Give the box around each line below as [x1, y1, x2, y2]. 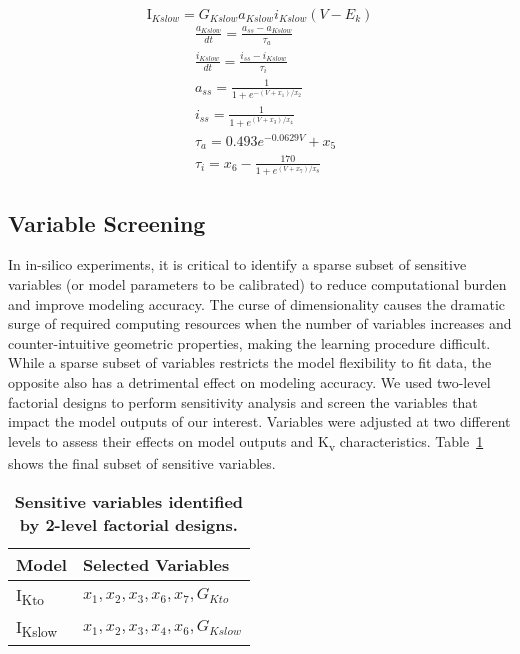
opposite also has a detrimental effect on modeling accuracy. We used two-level [8, 372, 491, 392]
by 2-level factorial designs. [19, 512, 238, 536]
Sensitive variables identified [14, 489, 244, 513]
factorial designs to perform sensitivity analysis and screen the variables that [8, 391, 478, 412]
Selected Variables [82, 552, 230, 576]
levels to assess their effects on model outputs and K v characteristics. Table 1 [8, 430, 484, 454]
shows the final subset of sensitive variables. [8, 452, 276, 473]
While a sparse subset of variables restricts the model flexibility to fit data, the [8, 352, 492, 373]
